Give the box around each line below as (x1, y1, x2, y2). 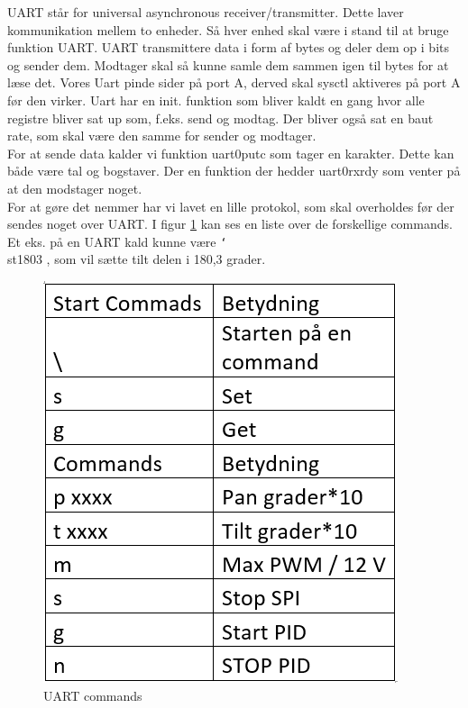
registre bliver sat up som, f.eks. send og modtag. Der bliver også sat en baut (7, 108, 434, 127)
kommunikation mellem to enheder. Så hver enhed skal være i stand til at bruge (7, 20, 449, 39)
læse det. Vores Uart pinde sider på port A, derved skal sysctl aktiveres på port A (7, 73, 461, 92)
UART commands (43, 685, 142, 704)
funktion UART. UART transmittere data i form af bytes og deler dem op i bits (7, 38, 449, 57)
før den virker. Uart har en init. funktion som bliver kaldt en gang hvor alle (7, 90, 425, 109)
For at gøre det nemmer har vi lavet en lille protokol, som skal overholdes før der (7, 196, 454, 215)
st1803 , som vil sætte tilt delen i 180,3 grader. (7, 250, 266, 268)
